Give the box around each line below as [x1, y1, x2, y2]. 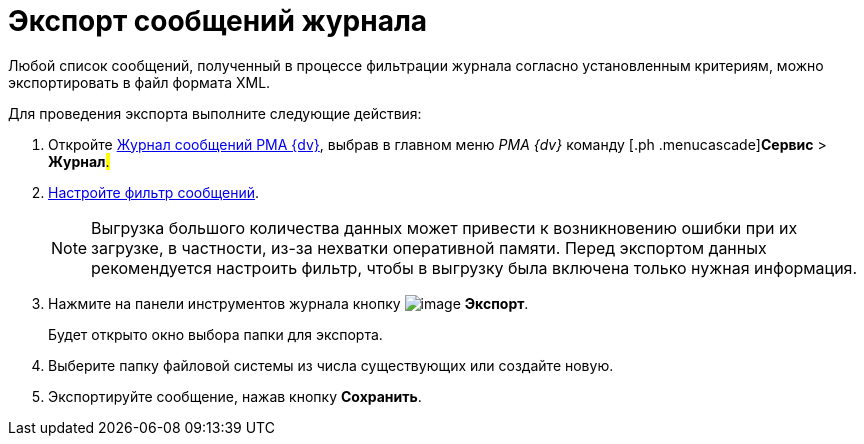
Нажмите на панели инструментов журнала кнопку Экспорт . [48, 294, 529, 312]
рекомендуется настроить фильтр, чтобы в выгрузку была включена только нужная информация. [91, 257, 858, 278]
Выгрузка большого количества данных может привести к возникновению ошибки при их [91, 217, 798, 238]
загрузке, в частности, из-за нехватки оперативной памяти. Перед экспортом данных [91, 237, 767, 258]
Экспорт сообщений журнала [8, 4, 428, 38]
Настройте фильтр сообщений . [48, 183, 259, 201]
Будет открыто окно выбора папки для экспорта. [48, 325, 383, 343]
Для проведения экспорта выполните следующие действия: [8, 104, 422, 122]
